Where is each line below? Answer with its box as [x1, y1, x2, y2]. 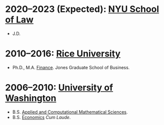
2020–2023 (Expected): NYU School [5, 3, 159, 15]
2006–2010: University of [5, 82, 113, 93]
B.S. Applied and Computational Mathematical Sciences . [12, 109, 128, 115]
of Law [5, 14, 34, 25]
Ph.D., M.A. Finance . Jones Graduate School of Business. [12, 64, 130, 70]
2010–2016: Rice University [5, 48, 121, 59]
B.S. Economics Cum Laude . [12, 114, 71, 120]
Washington [5, 93, 57, 104]
